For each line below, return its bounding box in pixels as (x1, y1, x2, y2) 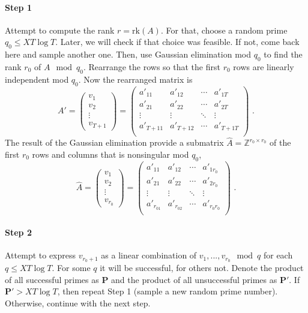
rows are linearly (233, 60, 294, 73)
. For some (52, 261, 91, 274)
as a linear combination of (101, 249, 197, 261)
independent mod (5, 73, 69, 85)
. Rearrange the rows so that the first (83, 60, 220, 73)
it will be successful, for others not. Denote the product (100, 261, 304, 274)
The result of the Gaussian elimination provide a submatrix (5, 136, 224, 149)
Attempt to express (5, 249, 76, 261)
